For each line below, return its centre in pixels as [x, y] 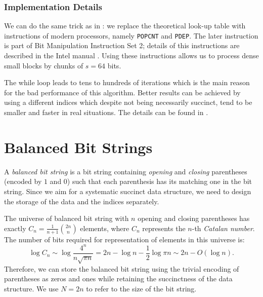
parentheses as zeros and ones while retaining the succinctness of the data [118, 279]
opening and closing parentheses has [194, 218]
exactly [15, 228]
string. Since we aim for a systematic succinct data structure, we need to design [128, 191]
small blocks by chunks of [44, 65]
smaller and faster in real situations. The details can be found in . [106, 112]
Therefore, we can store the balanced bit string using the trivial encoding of [122, 268]
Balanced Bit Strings [78, 147]
